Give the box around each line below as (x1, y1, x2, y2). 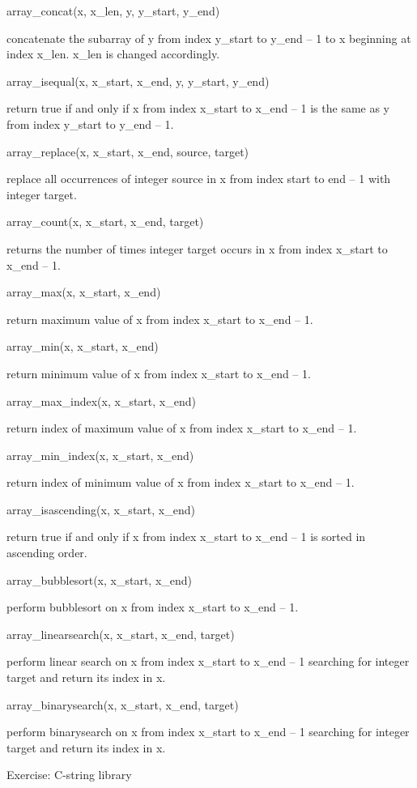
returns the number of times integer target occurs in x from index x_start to (6, 240, 388, 257)
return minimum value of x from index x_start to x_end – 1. (6, 364, 311, 381)
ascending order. (6, 544, 87, 561)
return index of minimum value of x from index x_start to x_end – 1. (6, 474, 355, 491)
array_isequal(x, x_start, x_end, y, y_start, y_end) (6, 72, 270, 89)
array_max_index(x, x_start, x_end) (6, 392, 196, 409)
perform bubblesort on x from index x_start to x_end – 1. (6, 598, 299, 615)
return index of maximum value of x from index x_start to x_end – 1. (6, 420, 357, 437)
